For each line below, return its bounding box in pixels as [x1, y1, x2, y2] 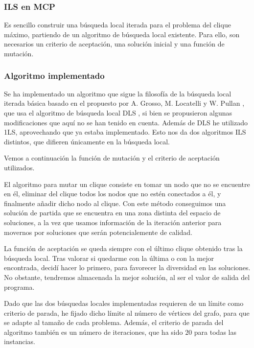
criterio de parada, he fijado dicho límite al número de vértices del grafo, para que [4, 307, 250, 318]
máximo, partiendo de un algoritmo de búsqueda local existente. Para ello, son [4, 29, 240, 39]
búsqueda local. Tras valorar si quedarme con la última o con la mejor [4, 253, 214, 263]
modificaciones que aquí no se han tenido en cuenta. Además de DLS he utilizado [4, 117, 248, 127]
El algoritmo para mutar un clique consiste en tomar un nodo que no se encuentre [4, 179, 250, 189]
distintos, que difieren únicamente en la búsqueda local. [4, 136, 170, 146]
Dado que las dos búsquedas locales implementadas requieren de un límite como [4, 298, 244, 308]
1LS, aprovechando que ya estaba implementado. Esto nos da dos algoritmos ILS [4, 127, 246, 137]
